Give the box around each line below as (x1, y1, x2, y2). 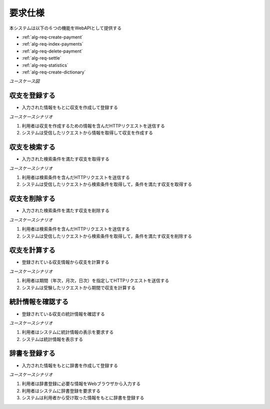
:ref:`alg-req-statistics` (21, 62, 68, 68)
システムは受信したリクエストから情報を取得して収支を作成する (21, 130, 153, 136)
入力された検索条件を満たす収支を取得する (21, 156, 109, 162)
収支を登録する (9, 91, 55, 100)
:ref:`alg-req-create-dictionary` (21, 69, 86, 75)
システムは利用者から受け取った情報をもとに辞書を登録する (21, 395, 144, 401)
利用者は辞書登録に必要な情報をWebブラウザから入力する (21, 380, 141, 387)
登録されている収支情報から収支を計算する (21, 259, 109, 265)
